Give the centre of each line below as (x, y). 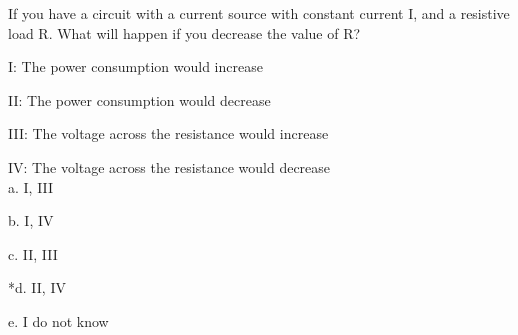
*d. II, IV (37, 287)
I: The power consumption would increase (135, 66)
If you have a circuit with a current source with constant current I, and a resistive (259, 13)
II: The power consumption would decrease (139, 99)
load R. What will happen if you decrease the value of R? (184, 32)
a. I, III (31, 186)
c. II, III (33, 253)
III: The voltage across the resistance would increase (168, 133)
